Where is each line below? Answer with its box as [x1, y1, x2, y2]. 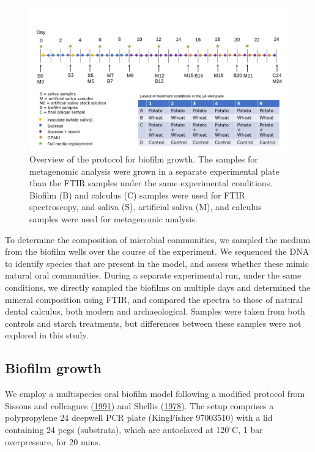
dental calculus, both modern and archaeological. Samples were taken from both [5, 305, 305, 318]
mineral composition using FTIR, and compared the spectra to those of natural [5, 293, 303, 305]
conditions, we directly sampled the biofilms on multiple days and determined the [5, 281, 311, 294]
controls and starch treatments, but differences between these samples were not [5, 316, 302, 329]
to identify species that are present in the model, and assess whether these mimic [5, 257, 309, 269]
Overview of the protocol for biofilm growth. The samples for [29, 153, 258, 166]
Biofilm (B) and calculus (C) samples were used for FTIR [29, 188, 245, 201]
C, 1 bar [232, 423, 263, 436]
